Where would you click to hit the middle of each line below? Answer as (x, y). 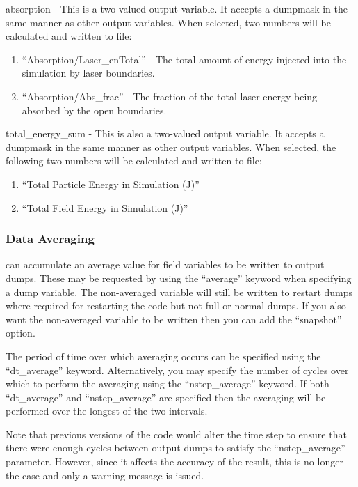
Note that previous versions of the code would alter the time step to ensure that (176, 434)
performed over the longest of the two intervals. (107, 411)
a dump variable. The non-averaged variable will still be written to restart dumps (179, 292)
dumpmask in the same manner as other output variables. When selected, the (171, 147)
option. (21, 333)
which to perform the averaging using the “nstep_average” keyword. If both (168, 384)
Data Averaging (50, 239)
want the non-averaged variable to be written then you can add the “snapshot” (174, 319)
